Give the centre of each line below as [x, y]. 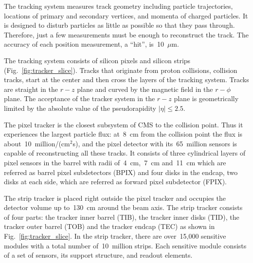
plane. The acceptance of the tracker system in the [80, 98]
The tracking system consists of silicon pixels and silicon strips [97, 60]
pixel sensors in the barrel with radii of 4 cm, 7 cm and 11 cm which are [115, 162]
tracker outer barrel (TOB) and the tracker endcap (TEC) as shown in [109, 226]
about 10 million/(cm [37, 143]
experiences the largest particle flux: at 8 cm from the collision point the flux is [123, 134]
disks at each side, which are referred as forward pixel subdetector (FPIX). [115, 182]
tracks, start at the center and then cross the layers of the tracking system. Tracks [126, 79]
